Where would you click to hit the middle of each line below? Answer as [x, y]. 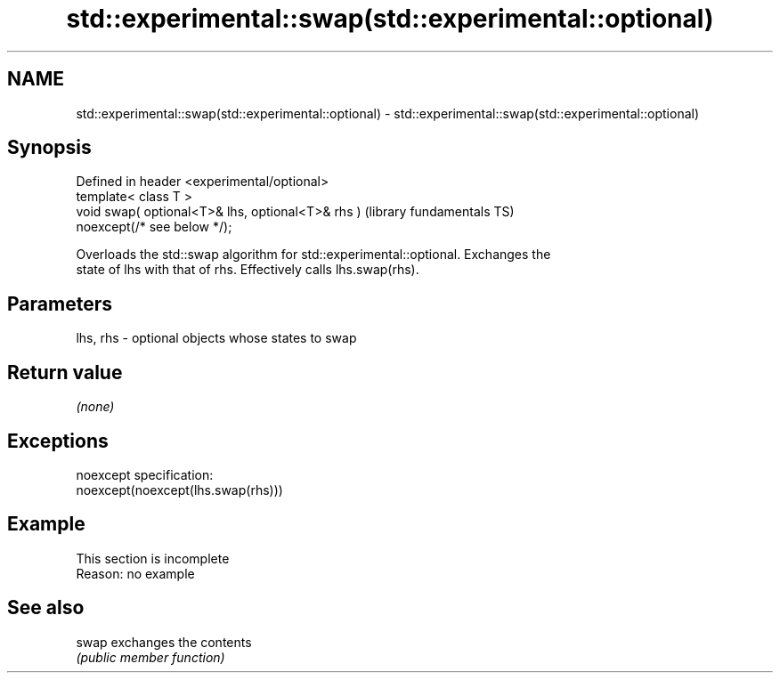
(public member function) [150, 657]
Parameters [60, 304]
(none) [95, 407]
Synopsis [49, 148]
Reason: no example [135, 573]
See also [46, 608]
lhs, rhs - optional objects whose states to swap [216, 338]
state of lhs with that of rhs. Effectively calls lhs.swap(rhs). [248, 270]
